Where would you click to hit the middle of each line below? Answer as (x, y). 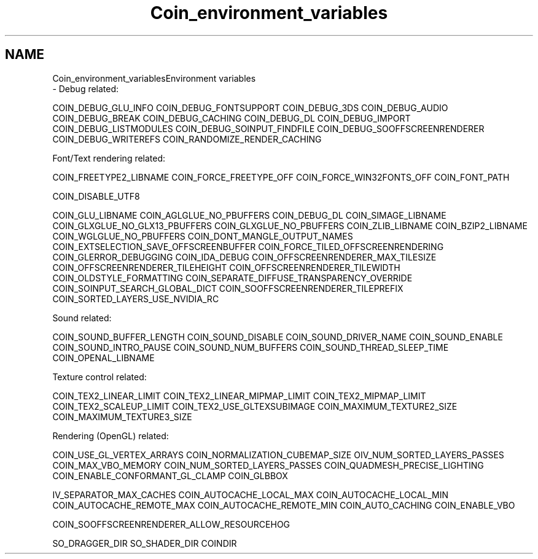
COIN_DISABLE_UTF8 (96, 196)
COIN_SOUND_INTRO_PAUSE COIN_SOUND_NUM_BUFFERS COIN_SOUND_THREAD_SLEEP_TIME (251, 347)
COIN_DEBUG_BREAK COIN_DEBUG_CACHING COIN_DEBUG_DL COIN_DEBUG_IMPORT (232, 118)
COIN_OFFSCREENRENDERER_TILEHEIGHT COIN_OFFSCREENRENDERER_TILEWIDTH (226, 267)
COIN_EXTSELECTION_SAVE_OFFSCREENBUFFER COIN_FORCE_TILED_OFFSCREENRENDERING (248, 246)
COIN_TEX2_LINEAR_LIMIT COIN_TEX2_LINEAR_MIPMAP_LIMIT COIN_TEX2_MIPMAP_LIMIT (239, 396)
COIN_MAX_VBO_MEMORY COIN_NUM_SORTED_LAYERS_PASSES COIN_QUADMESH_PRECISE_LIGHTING (268, 465)
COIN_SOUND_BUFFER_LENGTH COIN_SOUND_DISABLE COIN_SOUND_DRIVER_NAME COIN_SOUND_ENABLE (278, 337)
